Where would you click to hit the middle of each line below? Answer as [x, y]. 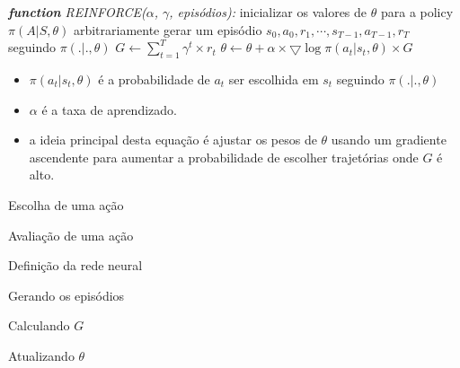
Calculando [39, 325]
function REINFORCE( [77, 12]
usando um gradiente [389, 140]
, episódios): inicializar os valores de [268, 12]
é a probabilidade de [154, 79]
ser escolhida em [274, 79]
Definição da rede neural [75, 265]
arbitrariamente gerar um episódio [168, 29]
